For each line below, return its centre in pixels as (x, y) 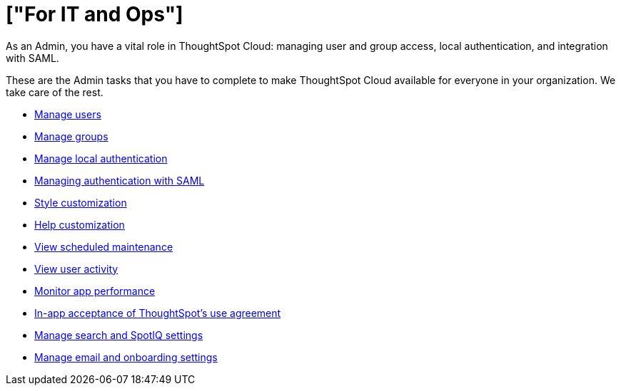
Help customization (80, 224)
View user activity (76, 269)
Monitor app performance (95, 291)
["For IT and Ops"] (95, 14)
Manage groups (71, 136)
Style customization (81, 202)
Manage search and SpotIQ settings (119, 335)
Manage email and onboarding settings (126, 357)
